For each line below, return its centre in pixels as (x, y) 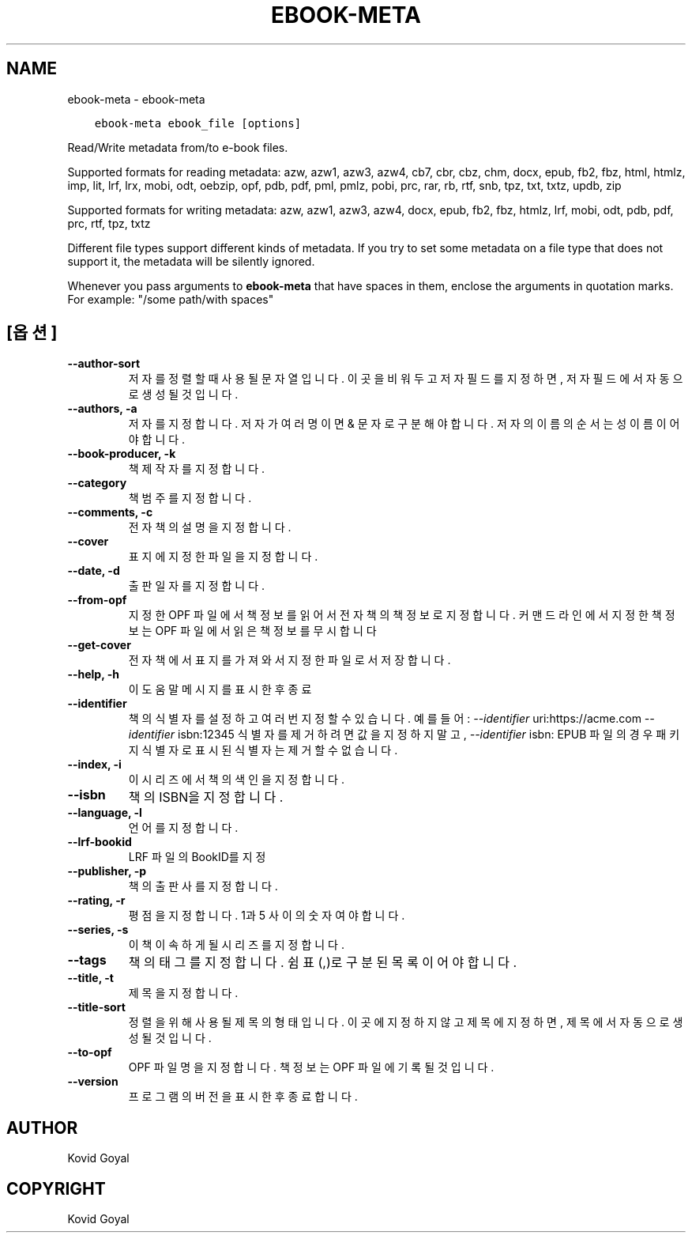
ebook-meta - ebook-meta (136, 99)
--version (93, 1082)
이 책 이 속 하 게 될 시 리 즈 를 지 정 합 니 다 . (236, 945)
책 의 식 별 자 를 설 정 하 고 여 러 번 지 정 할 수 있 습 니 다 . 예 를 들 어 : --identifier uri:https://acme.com (385, 719)
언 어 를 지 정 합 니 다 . (183, 828)
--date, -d (94, 571)
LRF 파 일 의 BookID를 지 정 (197, 857)
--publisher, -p (107, 871)
